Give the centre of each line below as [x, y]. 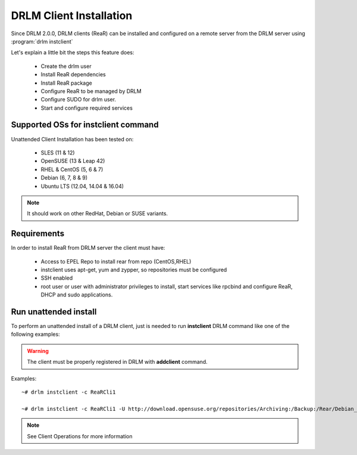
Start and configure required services [87, 108]
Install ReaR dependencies [73, 75]
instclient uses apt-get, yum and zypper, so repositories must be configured [134, 270]
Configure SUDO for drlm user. [78, 100]
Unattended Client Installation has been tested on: [72, 139]
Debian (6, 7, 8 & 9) [64, 178]
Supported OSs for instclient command [85, 125]
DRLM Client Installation [72, 16]
